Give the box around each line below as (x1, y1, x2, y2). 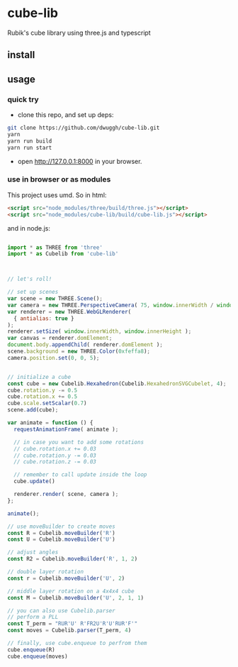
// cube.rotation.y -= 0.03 (13, 452, 97, 459)
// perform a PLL (7, 614, 59, 621)
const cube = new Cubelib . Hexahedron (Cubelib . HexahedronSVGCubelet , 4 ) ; (7, 380, 227, 387)
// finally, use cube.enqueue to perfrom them (7, 640, 147, 647)
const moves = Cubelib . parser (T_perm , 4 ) (7, 627, 132, 634)
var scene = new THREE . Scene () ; (7, 295, 103, 302)
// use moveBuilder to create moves (7, 523, 115, 530)
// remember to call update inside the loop (13, 471, 147, 478)
